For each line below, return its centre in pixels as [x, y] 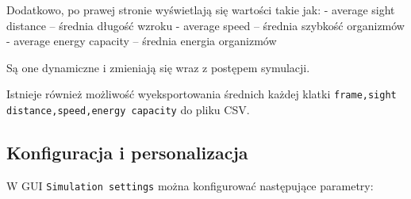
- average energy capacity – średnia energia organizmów [142, 41]
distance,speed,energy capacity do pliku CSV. [128, 110]
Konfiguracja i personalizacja [127, 153]
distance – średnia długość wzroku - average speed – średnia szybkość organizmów [205, 25]
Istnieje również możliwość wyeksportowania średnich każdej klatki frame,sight [202, 94]
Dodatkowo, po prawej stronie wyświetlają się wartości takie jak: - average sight [201, 10]
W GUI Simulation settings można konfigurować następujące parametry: [190, 185]
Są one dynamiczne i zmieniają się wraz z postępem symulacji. [158, 67]
